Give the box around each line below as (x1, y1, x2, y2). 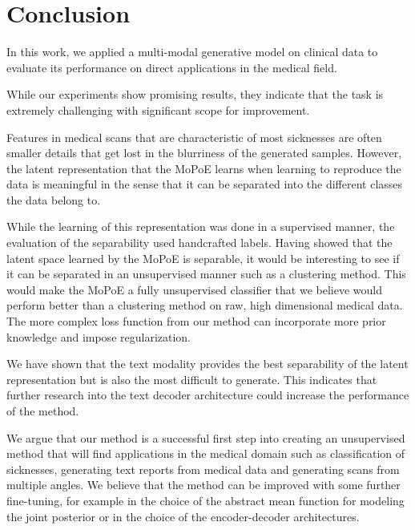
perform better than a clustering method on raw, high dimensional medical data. (6, 297, 403, 314)
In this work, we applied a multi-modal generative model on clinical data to (6, 43, 378, 60)
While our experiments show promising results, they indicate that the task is (6, 86, 384, 103)
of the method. (6, 403, 79, 419)
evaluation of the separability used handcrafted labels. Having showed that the (6, 234, 393, 251)
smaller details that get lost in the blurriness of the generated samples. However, (6, 144, 402, 161)
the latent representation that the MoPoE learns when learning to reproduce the (6, 160, 401, 176)
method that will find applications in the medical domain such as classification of (6, 445, 405, 462)
